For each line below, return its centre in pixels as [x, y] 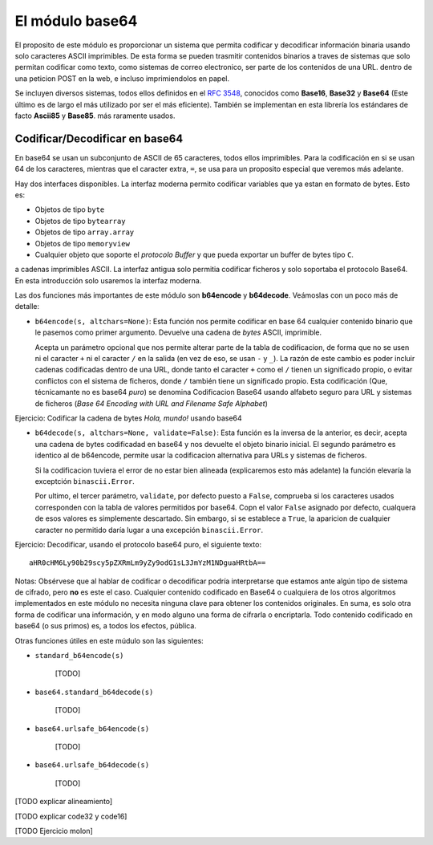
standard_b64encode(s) [79, 656]
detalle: [27, 307]
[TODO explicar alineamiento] [64, 802]
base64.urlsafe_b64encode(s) [92, 729]
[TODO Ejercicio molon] [54, 831]
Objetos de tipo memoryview [82, 243]
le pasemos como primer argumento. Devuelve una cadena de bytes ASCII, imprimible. [178, 332]
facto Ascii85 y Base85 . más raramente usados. [95, 116]
